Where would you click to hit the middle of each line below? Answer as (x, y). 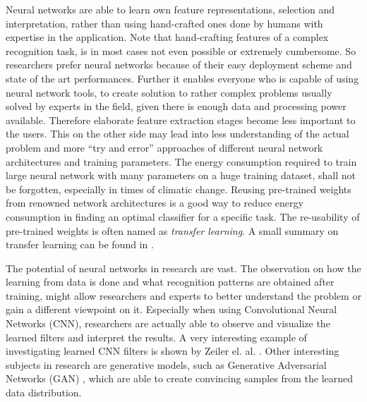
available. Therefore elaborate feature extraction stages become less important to (181, 120)
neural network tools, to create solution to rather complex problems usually (169, 92)
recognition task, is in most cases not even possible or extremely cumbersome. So (181, 50)
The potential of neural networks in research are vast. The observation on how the (183, 268)
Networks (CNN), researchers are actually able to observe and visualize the (168, 323)
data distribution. (44, 392)
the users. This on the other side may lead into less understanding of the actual (178, 134)
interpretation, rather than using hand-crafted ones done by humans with (164, 23)
